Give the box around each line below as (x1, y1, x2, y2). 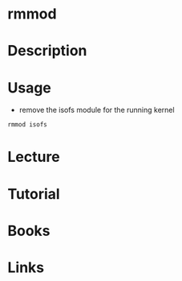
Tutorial (7, 184, 61, 203)
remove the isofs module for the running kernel (18, 105, 175, 115)
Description (7, 42, 87, 60)
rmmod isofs (7, 121, 47, 129)
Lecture (7, 148, 61, 166)
